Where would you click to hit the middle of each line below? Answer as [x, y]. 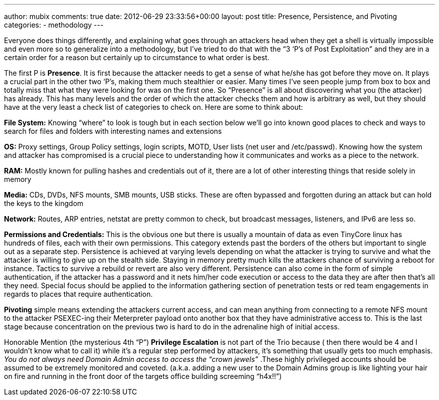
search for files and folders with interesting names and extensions [113, 131]
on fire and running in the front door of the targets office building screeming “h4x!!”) [143, 376]
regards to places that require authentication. [78, 294]
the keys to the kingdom [44, 203]
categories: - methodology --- [54, 25]
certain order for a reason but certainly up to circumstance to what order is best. [137, 57]
